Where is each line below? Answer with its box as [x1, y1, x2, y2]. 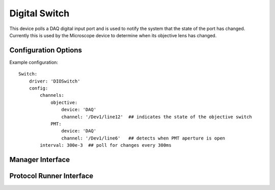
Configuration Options [9, 46, 82, 55]
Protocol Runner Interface [9, 171, 94, 180]
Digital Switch [9, 8, 70, 19]
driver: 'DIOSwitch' [29, 78, 80, 84]
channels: [40, 92, 65, 98]
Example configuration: [9, 59, 59, 65]
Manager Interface [9, 155, 70, 164]
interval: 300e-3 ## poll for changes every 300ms [40, 143, 172, 148]
